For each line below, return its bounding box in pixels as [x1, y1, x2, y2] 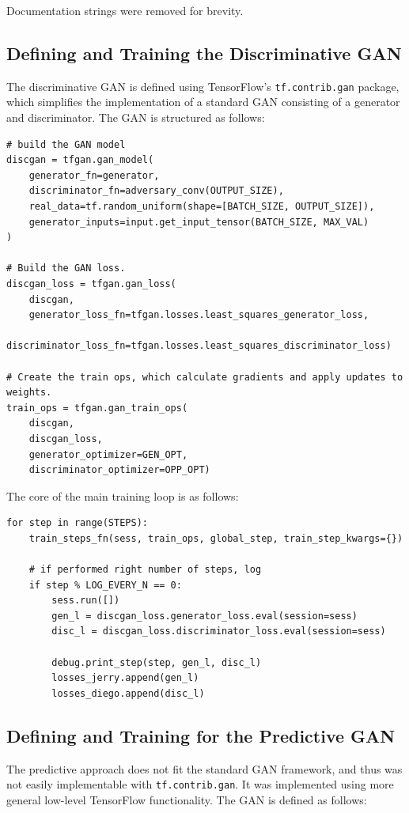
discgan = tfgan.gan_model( [6, 154, 154, 166]
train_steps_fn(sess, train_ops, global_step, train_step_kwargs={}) [28, 532, 403, 544]
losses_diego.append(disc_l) [51, 687, 205, 699]
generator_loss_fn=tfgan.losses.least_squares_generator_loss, [28, 309, 369, 321]
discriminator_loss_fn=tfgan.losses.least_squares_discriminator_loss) [6, 340, 392, 352]
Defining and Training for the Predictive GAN [6, 723, 396, 747]
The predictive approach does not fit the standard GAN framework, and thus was [6, 760, 403, 777]
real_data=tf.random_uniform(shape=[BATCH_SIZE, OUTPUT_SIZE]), [28, 201, 375, 213]
